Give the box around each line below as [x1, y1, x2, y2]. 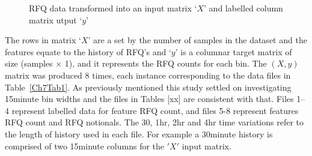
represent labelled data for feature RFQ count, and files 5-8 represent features [11, 104, 299, 116]
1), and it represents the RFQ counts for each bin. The [64, 57, 267, 70]
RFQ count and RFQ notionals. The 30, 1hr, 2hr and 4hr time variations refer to [5, 116, 304, 128]
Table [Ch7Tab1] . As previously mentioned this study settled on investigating [5, 80, 292, 93]
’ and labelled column [204, 2, 283, 14]
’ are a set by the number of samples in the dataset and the [88, 34, 307, 46]
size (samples [5, 57, 53, 70]
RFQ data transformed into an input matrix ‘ [29, 2, 197, 14]
